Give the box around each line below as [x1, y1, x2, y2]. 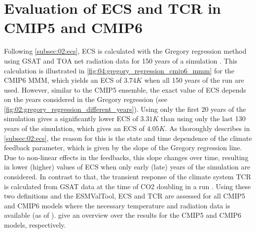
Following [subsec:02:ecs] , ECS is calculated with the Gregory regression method [4, 46, 247, 56]
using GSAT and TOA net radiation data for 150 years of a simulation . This [4, 55, 238, 66]
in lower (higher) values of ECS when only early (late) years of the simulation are [4, 162, 251, 172]
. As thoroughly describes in [165, 123, 250, 133]
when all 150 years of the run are [144, 75, 244, 85]
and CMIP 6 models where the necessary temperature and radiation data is [4, 200, 230, 210]
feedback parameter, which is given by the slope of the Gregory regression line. [4, 142, 242, 153]
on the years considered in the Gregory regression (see [4, 94, 167, 104]
